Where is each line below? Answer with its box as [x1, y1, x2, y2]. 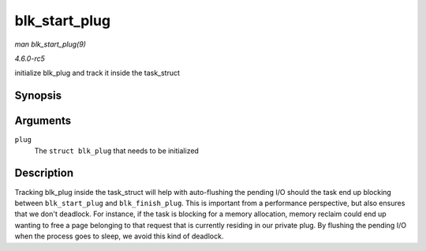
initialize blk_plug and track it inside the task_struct [14, 68, 181, 78]
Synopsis [14, 89, 62, 103]
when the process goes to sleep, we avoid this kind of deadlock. [14, 231, 224, 241]
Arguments [14, 114, 72, 128]
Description [14, 167, 74, 180]
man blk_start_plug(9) [14, 39, 87, 49]
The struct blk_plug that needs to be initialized [34, 146, 199, 155]
